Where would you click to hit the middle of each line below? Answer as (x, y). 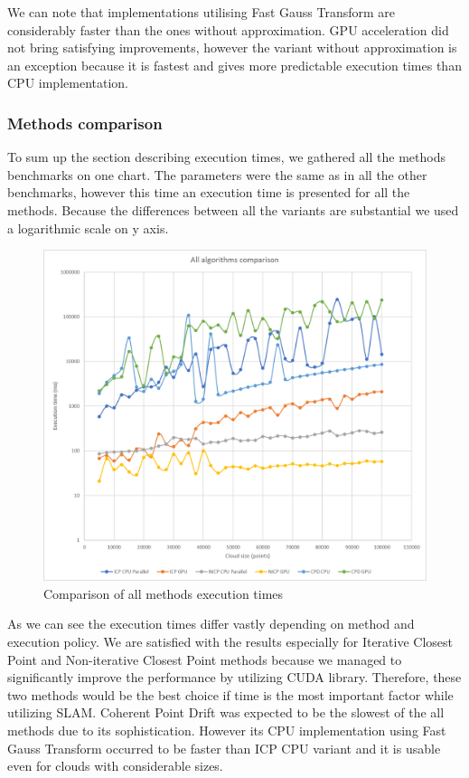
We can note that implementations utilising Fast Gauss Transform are (202, 12)
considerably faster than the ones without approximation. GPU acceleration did (228, 29)
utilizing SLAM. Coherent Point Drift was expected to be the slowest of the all (226, 712)
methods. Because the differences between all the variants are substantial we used (233, 209)
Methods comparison (85, 123)
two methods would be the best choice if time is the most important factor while (230, 694)
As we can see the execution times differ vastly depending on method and (211, 624)
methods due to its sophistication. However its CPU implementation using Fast (227, 730)
